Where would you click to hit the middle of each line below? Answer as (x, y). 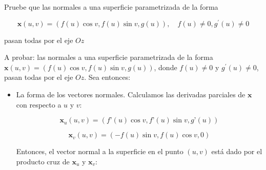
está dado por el (237, 151)
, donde (166, 67)
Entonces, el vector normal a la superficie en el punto (100, 151)
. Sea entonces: (107, 77)
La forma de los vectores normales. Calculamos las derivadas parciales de (131, 94)
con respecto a (39, 104)
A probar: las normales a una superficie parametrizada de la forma (109, 57)
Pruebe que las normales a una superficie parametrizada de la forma (111, 7)
